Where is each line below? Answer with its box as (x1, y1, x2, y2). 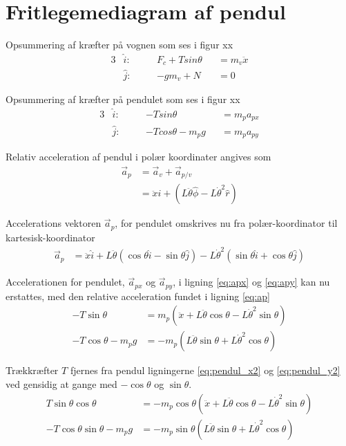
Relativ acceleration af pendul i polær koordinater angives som (6, 149, 271, 164)
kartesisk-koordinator (6, 230, 95, 244)
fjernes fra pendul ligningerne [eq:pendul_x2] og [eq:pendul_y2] (70, 363, 340, 378)
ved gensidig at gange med (6, 376, 117, 391)
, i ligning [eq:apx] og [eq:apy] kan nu (173, 275, 330, 289)
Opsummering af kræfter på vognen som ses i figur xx (6, 37, 233, 52)
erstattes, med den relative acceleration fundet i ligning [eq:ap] (6, 288, 270, 303)
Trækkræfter (6, 363, 59, 378)
